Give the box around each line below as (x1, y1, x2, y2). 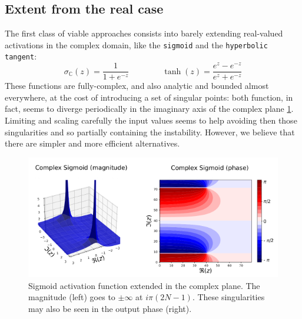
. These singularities (192, 291, 265, 303)
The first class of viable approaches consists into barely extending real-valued (5, 27, 283, 39)
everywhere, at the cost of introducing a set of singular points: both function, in (5, 91, 293, 103)
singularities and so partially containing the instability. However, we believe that (5, 125, 295, 138)
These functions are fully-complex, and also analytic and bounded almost (5, 79, 269, 92)
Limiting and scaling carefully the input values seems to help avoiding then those (5, 114, 297, 127)
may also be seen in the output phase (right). (28, 302, 192, 314)
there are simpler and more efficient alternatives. (5, 137, 180, 149)
